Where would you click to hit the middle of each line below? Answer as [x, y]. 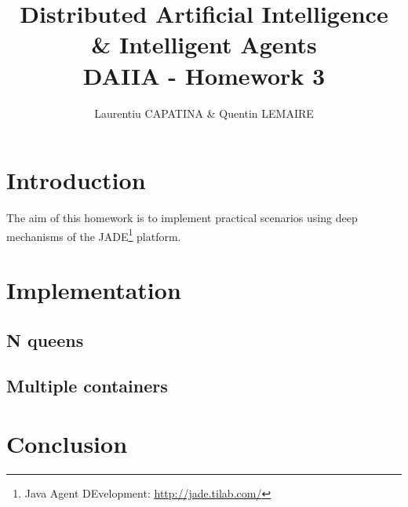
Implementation [94, 290]
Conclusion [67, 443]
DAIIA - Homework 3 [204, 75]
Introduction [76, 180]
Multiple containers [87, 386]
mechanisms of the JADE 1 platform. [94, 235]
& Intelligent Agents [204, 44]
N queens [45, 339]
